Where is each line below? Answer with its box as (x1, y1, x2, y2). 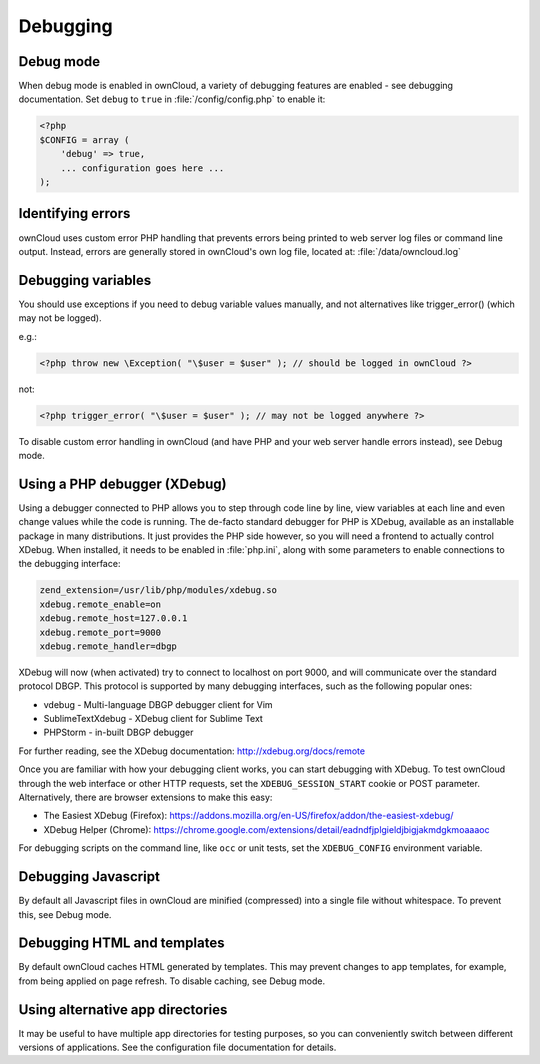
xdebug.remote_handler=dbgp (39, 640, 177, 652)
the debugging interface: (18, 558, 121, 570)
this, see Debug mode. (18, 908, 112, 920)
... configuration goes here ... (60, 162, 225, 174)
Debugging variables (18, 271, 152, 289)
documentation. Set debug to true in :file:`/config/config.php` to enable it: (18, 93, 326, 105)
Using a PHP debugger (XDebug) (18, 475, 227, 492)
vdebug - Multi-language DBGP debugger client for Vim (43, 698, 274, 710)
